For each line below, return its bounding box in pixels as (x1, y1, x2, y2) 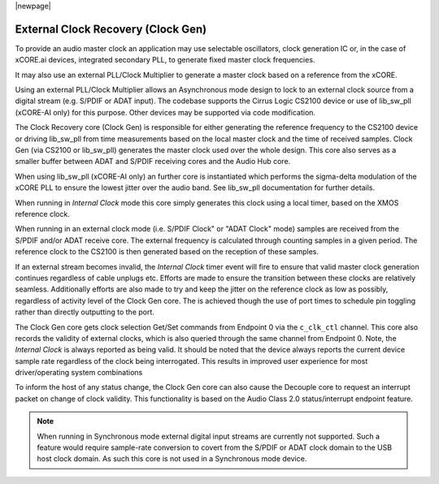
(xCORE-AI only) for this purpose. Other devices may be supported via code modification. (15, 107, 316, 117)
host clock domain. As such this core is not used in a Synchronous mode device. (37, 454, 307, 464)
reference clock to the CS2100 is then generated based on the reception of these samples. (15, 247, 319, 257)
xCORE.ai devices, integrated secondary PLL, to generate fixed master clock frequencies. (15, 55, 315, 65)
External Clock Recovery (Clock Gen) (15, 22, 207, 36)
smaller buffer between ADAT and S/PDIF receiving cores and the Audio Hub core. (15, 157, 291, 166)
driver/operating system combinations (15, 368, 143, 378)
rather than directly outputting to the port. (15, 307, 154, 317)
